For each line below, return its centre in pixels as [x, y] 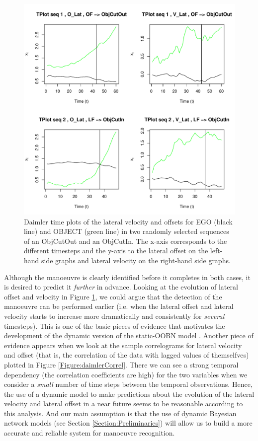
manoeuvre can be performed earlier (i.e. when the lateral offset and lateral [119, 306]
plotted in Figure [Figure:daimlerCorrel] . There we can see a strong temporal [121, 364]
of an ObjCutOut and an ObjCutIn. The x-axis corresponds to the [126, 241]
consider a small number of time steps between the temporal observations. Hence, [128, 384]
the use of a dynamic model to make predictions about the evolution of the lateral [129, 394]
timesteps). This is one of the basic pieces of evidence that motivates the [115, 326]
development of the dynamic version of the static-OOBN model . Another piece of [129, 335]
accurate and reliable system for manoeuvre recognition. [89, 433]
